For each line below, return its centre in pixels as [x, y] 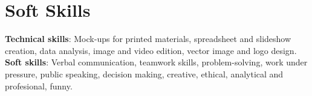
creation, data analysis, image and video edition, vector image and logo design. [151, 50]
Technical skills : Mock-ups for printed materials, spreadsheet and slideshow [148, 39]
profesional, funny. [39, 85]
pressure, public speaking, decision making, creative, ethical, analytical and [144, 73]
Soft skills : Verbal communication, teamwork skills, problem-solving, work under [156, 62]
